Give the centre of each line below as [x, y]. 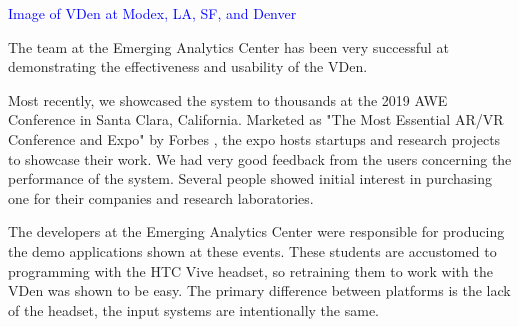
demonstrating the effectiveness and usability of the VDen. [188, 66]
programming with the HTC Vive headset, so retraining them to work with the [250, 270]
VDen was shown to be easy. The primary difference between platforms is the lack [259, 290]
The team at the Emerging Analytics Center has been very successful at [228, 46]
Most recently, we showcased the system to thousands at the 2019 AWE [228, 99]
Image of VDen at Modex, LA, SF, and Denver [152, 13]
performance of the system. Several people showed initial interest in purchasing [250, 178]
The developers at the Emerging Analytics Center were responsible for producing [256, 231]
